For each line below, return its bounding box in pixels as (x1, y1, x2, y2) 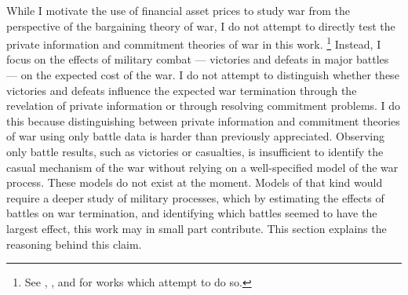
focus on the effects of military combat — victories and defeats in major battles (6, 51, 389, 67)
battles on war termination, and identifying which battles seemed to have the (6, 205, 377, 221)
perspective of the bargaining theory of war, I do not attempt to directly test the (6, 17, 395, 34)
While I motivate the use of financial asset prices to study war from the (6, 2, 350, 18)
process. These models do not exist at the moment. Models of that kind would (6, 174, 383, 191)
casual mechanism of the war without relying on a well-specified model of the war (6, 158, 399, 175)
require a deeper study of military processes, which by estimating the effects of (6, 189, 384, 206)
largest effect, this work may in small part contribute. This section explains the (6, 220, 387, 236)
